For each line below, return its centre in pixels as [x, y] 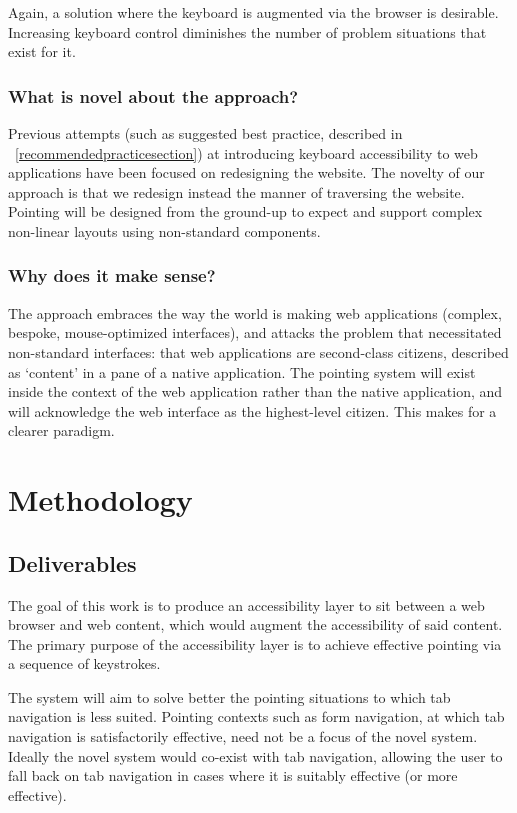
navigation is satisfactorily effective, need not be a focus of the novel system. [243, 736]
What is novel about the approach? [153, 95]
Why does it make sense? [112, 275]
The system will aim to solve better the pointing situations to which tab [229, 696]
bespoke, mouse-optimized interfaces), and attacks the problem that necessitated [255, 332]
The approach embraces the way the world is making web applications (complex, [255, 312]
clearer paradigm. [61, 430]
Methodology [100, 499]
